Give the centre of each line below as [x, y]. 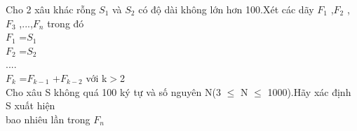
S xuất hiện [31, 105]
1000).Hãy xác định [309, 91]
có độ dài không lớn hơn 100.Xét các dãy [226, 9]
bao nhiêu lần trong [48, 119]
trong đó [66, 23]
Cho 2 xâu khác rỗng [51, 9]
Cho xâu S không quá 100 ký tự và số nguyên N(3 [113, 91]
